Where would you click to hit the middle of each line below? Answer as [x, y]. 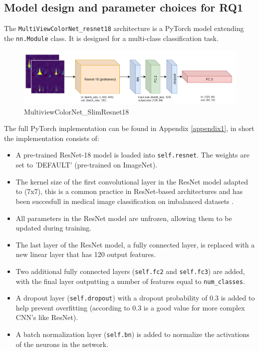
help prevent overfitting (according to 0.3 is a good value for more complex [130, 307]
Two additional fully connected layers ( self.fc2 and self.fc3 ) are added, [130, 271]
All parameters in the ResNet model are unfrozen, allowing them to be [124, 218]
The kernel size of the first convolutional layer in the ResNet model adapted [132, 181]
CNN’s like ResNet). [47, 317]
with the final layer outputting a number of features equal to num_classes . [130, 281]
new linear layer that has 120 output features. [86, 254]
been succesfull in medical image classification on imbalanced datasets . [125, 201]
